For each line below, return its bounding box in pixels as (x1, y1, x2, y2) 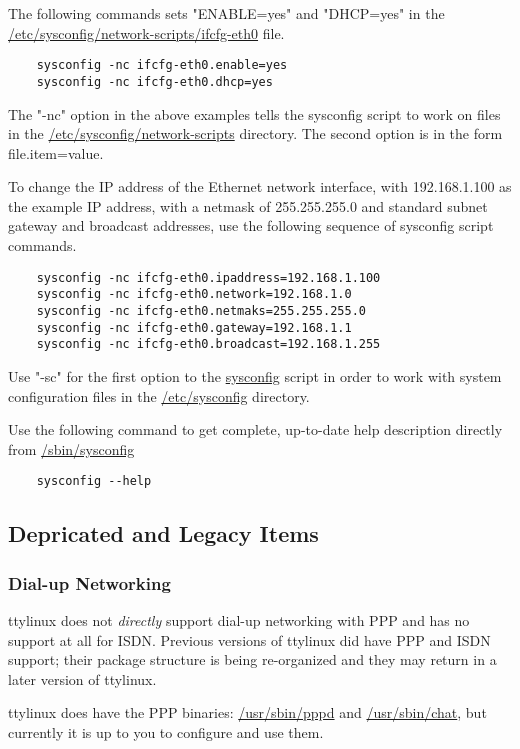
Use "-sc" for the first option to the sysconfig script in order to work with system (8, 365, 502, 386)
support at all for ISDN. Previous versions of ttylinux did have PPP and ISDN (8, 629, 491, 650)
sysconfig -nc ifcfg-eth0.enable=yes (36, 58, 288, 73)
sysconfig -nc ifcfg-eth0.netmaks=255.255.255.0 (36, 303, 366, 318)
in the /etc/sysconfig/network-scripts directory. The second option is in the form (8, 123, 503, 144)
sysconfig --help (36, 474, 152, 489)
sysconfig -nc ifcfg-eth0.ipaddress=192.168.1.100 (36, 270, 381, 285)
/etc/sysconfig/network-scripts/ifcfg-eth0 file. (8, 22, 285, 43)
